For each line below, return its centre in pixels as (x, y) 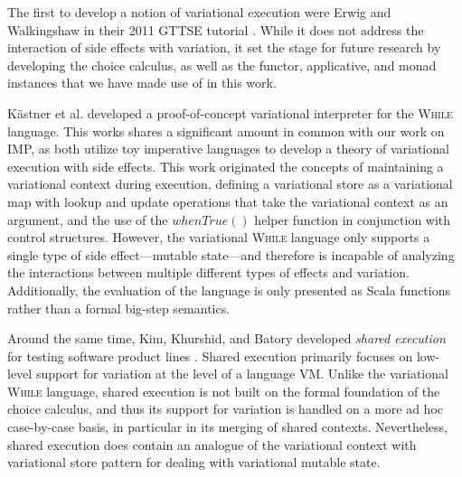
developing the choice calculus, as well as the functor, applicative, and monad (222, 65)
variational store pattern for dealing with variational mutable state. (194, 462)
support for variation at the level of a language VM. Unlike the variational (242, 374)
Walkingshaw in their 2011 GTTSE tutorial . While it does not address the (216, 29)
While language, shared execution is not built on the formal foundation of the (224, 391)
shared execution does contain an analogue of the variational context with (212, 444)
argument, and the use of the (88, 219)
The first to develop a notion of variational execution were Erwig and (199, 12)
